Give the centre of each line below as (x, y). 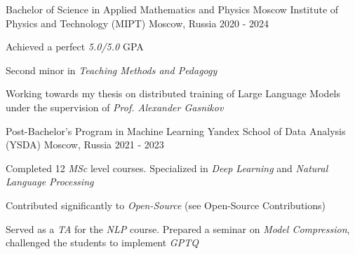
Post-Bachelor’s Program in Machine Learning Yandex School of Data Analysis (176, 130)
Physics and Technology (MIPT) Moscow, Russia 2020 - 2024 (138, 23)
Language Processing (50, 182)
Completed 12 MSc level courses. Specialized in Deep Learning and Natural (167, 168)
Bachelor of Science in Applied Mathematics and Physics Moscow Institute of (172, 9)
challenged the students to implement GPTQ (102, 242)
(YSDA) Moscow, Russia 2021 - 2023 (85, 144)
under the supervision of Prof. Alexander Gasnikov (115, 107)
